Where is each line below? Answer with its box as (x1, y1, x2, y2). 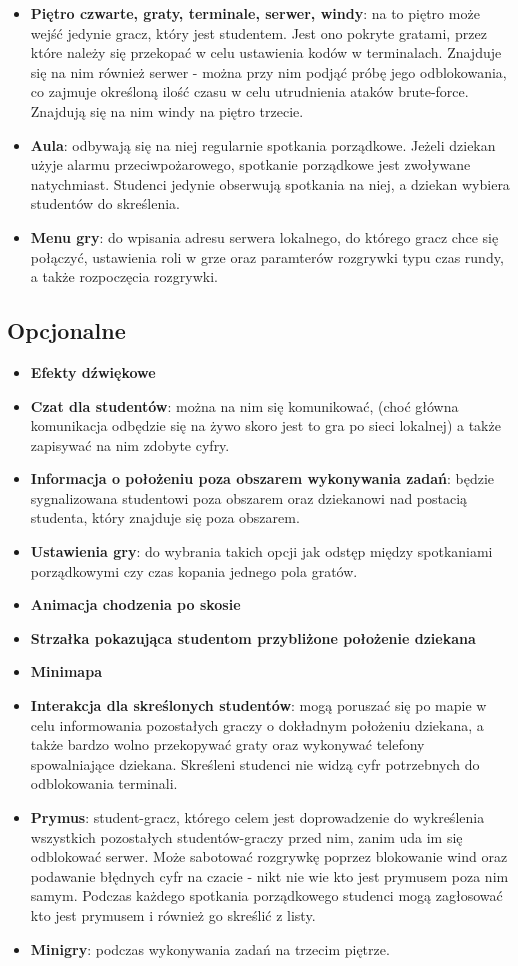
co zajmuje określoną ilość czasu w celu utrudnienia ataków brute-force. (30, 81, 469, 102)
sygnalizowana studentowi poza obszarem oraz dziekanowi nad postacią (30, 487, 468, 508)
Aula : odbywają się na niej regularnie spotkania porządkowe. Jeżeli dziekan (30, 134, 496, 155)
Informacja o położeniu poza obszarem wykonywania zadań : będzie (30, 468, 495, 489)
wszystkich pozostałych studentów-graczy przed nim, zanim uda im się (30, 826, 463, 847)
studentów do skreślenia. (30, 193, 181, 214)
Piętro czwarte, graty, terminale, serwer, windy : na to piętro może (30, 3, 480, 23)
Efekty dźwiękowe (30, 361, 156, 382)
